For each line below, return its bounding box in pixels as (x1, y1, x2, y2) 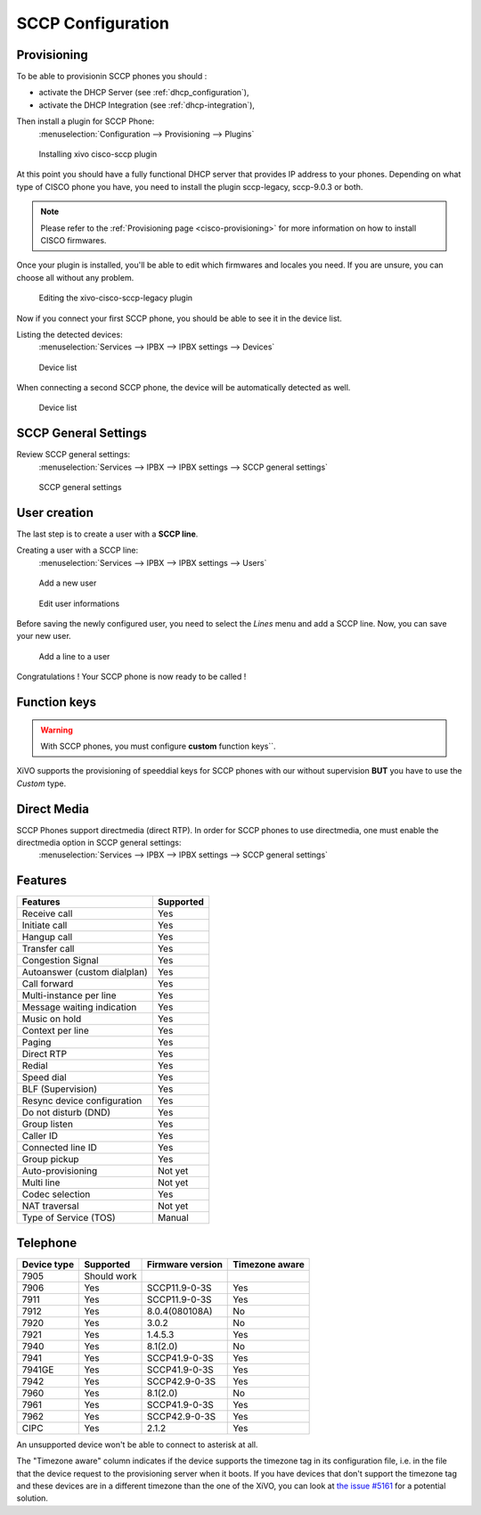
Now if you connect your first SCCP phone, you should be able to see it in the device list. (16, 313, 343, 323)
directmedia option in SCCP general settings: (16, 838, 182, 848)
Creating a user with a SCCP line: (16, 545, 139, 556)
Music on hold (21, 1012, 82, 1025)
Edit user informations (38, 598, 120, 609)
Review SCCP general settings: (16, 449, 131, 460)
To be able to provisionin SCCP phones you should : (16, 71, 208, 82)
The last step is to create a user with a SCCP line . (16, 528, 199, 539)
